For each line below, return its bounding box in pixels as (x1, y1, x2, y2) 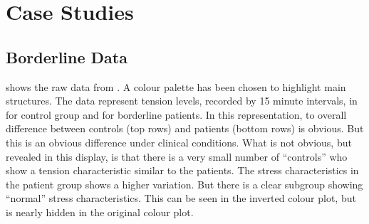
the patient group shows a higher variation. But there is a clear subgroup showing (6, 176, 363, 191)
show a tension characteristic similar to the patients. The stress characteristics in (6, 163, 359, 178)
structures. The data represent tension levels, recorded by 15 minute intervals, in (6, 93, 358, 108)
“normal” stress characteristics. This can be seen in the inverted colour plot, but (6, 191, 356, 206)
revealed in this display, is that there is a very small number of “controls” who (6, 149, 348, 164)
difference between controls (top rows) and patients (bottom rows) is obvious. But (6, 121, 364, 136)
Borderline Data (6, 46, 128, 68)
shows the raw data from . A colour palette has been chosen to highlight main (6, 79, 346, 94)
